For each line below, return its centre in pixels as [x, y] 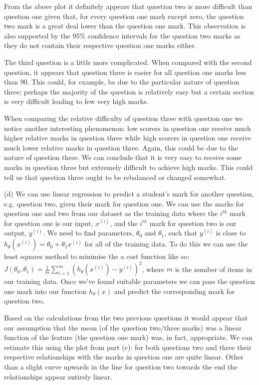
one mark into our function [45, 291]
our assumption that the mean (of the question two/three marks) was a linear [123, 327]
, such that [181, 233]
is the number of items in [213, 269]
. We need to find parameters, [88, 233]
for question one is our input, [49, 223]
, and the [124, 223]
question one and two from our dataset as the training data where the [111, 213]
